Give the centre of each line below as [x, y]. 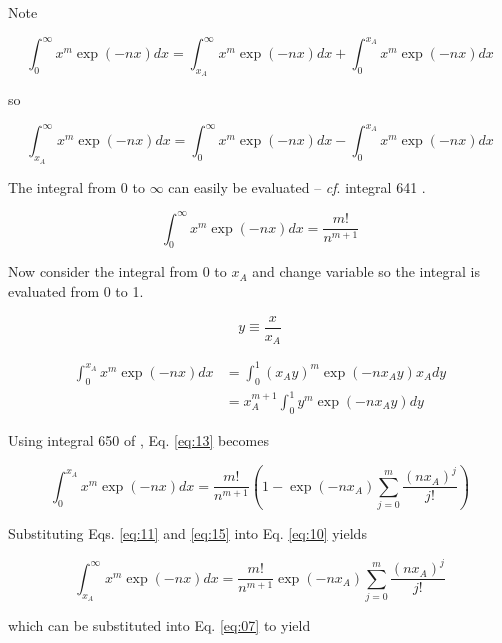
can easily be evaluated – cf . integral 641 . [297, 186]
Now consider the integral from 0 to [117, 271]
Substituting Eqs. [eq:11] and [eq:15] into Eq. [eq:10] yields [187, 533]
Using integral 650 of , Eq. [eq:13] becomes [138, 439]
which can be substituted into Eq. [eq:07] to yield [159, 625]
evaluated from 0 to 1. [76, 291]
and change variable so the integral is [366, 271]
